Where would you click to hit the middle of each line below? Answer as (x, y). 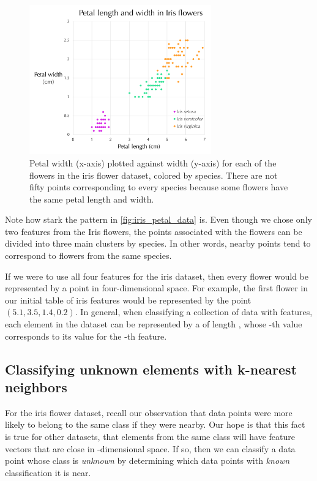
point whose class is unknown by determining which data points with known (147, 460)
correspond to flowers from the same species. (88, 255)
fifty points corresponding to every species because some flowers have (159, 187)
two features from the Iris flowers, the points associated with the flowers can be (154, 231)
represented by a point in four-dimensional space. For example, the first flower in (157, 288)
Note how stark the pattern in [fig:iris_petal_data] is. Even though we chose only (158, 219)
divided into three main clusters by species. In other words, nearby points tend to (158, 243)
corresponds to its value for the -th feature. (86, 336)
